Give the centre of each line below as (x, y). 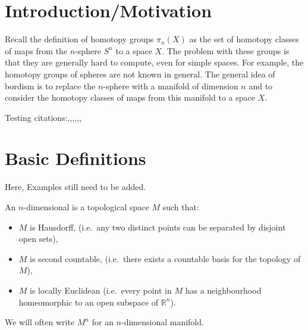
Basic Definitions (76, 158)
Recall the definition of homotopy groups (79, 39)
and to (261, 85)
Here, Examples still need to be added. (76, 187)
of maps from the (36, 50)
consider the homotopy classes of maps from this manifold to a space (130, 97)
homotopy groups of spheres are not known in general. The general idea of (140, 74)
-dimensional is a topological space (86, 207)
